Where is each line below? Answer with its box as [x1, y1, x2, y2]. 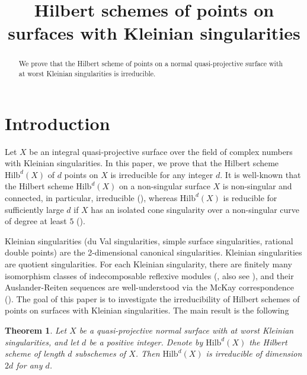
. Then [135, 347, 160, 360]
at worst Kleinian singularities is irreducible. [18, 69, 156, 79]
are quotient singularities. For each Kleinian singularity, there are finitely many [5, 257, 292, 270]
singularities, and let [5, 335, 79, 348]
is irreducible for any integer [110, 168, 213, 180]
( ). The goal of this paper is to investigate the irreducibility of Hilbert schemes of [5, 292, 300, 305]
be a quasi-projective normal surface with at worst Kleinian [79, 324, 294, 336]
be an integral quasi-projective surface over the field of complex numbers [29, 145, 293, 157]
